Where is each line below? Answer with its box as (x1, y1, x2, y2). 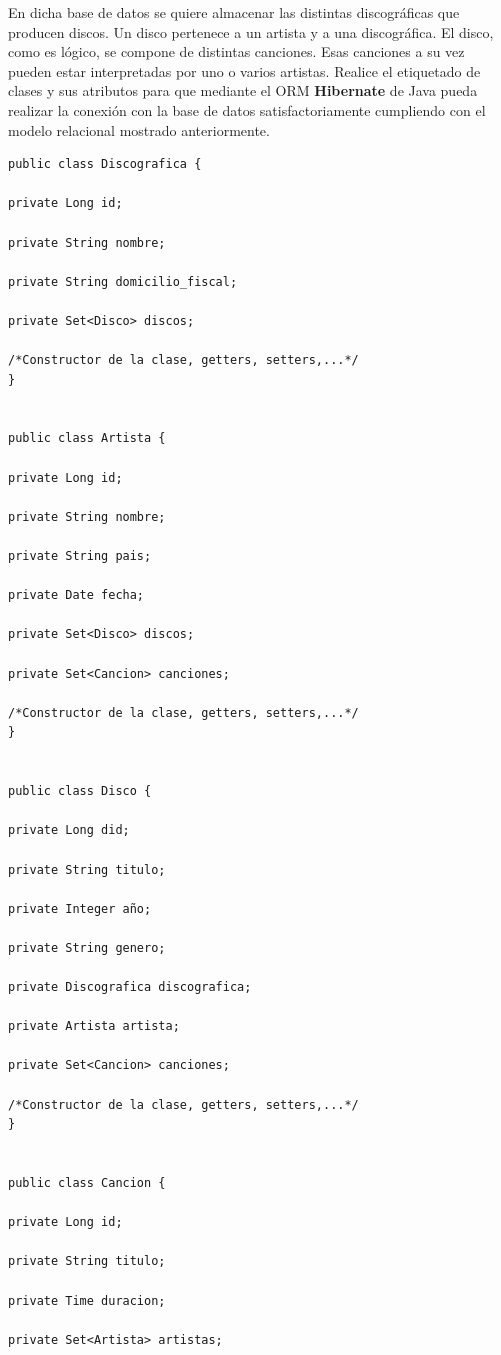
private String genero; (8, 940, 166, 955)
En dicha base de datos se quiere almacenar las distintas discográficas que (8, 2, 460, 22)
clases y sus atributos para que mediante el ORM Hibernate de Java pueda (8, 80, 478, 101)
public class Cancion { (8, 1176, 166, 1191)
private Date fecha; (8, 588, 145, 603)
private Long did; (8, 823, 130, 838)
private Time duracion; (8, 1293, 166, 1308)
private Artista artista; (8, 1019, 180, 1034)
